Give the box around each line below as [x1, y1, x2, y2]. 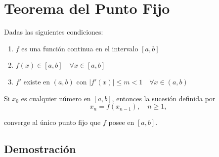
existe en [23, 76, 50, 86]
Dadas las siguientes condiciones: [4, 27, 103, 37]
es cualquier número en [21, 93, 91, 103]
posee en [108, 117, 134, 127]
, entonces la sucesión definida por [112, 93, 216, 103]
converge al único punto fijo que [4, 117, 101, 127]
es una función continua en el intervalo [21, 43, 138, 53]
